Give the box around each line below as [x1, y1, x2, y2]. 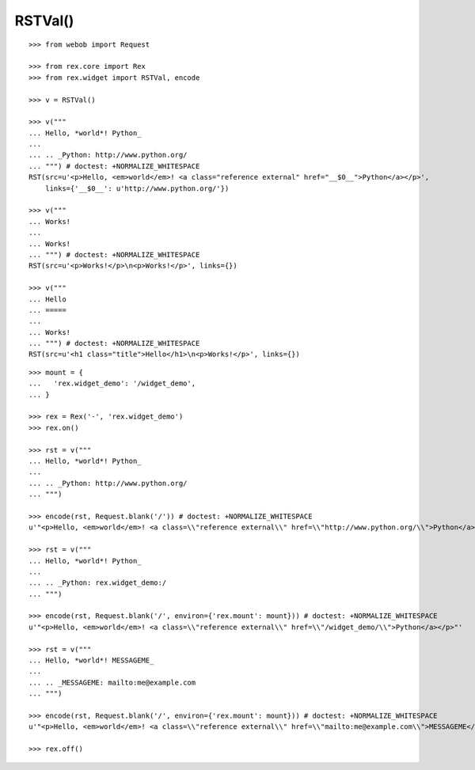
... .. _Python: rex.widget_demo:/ [28, 578, 167, 587]
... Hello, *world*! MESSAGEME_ [28, 656, 154, 665]
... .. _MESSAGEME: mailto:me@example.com [28, 677, 196, 687]
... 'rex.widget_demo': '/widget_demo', [28, 379, 196, 388]
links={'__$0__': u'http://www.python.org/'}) [44, 184, 230, 193]
